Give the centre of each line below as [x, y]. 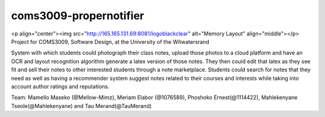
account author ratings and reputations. [60, 86]
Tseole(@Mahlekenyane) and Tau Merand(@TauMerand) [81, 106]
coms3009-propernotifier [78, 16]
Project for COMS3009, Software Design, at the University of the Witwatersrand [110, 41]
